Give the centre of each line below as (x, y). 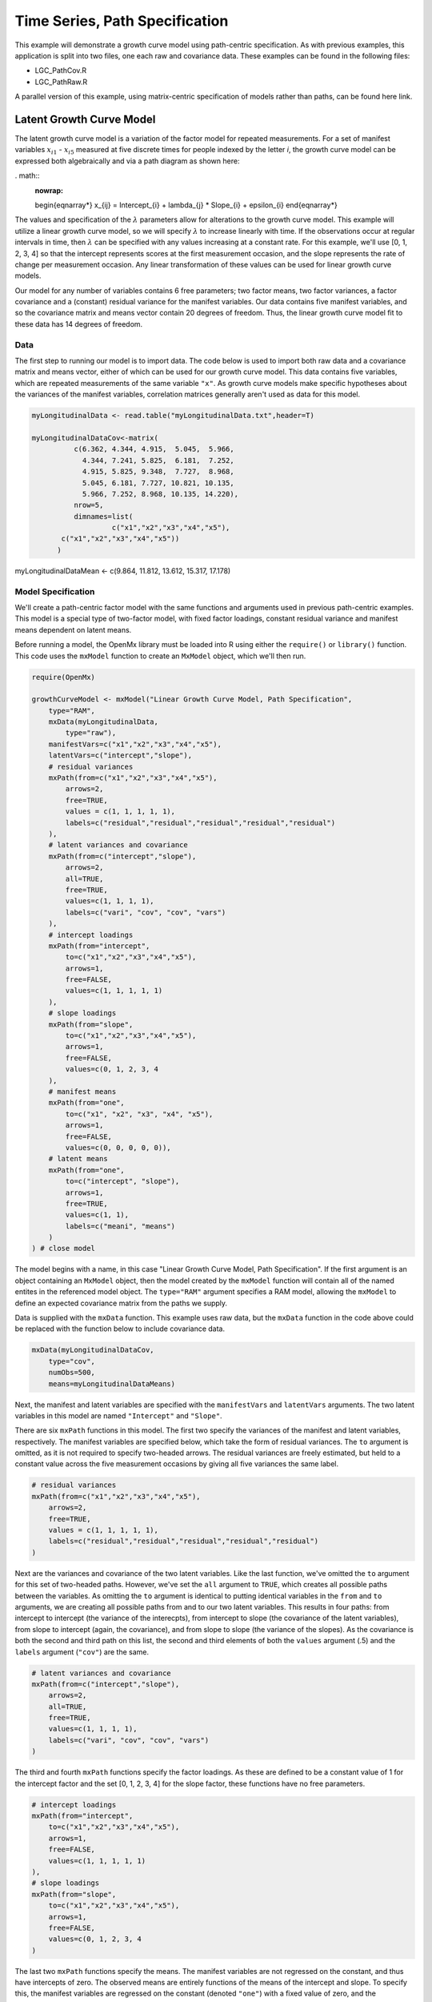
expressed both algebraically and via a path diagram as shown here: (127, 161)
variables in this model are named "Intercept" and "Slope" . (119, 1415)
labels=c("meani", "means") (120, 1226)
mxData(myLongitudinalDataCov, (93, 1350)
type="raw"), (91, 733)
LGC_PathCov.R (61, 70)
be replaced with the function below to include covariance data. (120, 1329)
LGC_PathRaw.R (61, 82)
